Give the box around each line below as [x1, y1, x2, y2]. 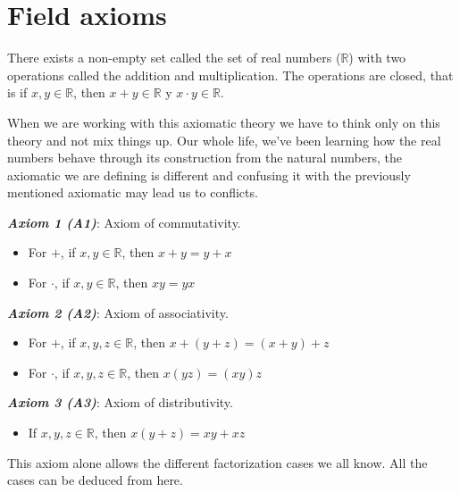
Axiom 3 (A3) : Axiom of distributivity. [7, 393, 233, 412]
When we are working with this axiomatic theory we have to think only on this [7, 113, 440, 131]
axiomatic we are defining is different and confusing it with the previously [7, 165, 411, 184]
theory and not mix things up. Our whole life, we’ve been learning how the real [7, 130, 441, 149]
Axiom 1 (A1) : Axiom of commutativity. [7, 213, 241, 231]
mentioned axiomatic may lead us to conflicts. [7, 183, 258, 202]
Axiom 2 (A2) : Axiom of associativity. [7, 303, 229, 321]
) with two [348, 48, 406, 67]
